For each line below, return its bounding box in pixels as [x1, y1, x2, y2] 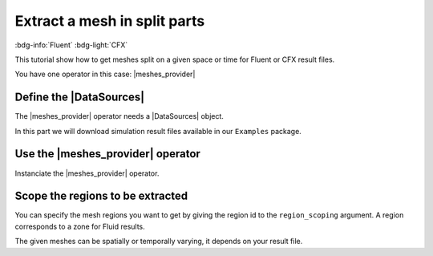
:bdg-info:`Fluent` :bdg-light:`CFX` [14, 40, 128, 50]
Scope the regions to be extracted [14, 189, 188, 203]
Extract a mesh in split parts [14, 12, 205, 30]
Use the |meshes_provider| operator [14, 147, 200, 161]
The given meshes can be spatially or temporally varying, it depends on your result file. [14, 237, 303, 246]
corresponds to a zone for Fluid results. [14, 221, 146, 231]
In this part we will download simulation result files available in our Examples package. [14, 126, 302, 136]
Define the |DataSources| [14, 91, 145, 104]
